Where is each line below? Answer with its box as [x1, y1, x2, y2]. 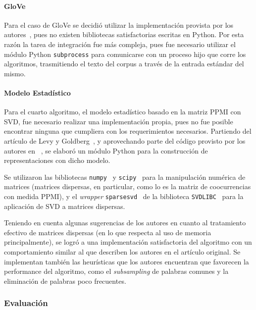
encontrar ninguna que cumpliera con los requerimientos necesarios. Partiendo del [4, 126, 252, 136]
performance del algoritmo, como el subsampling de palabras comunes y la [4, 266, 229, 276]
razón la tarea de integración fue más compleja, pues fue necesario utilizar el [4, 39, 236, 49]
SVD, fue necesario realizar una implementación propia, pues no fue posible [4, 116, 233, 126]
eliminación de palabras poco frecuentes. [4, 275, 126, 286]
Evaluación [4, 297, 48, 309]
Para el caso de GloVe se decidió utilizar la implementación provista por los [4, 19, 234, 30]
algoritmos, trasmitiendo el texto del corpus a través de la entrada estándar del [4, 58, 244, 69]
